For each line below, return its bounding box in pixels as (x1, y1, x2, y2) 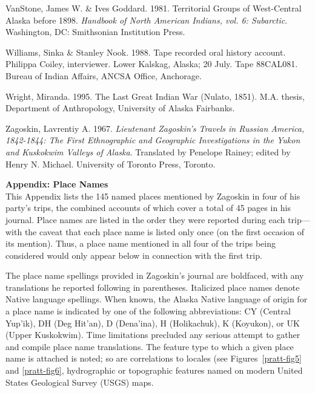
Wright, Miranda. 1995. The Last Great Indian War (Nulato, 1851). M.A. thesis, (5, 89, 305, 102)
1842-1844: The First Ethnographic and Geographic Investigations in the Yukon (5, 134, 300, 146)
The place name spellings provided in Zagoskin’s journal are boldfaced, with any (5, 269, 304, 282)
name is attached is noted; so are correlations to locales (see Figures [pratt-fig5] (5, 352, 302, 365)
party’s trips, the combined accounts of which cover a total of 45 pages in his (5, 201, 291, 214)
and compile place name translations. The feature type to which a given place (5, 340, 294, 352)
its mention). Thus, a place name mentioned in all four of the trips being (5, 237, 276, 250)
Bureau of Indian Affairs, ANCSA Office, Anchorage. (5, 69, 202, 82)
